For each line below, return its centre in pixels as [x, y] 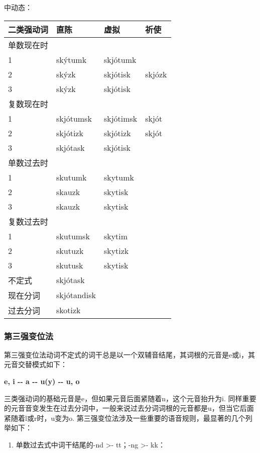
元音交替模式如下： [36, 364]
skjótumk [120, 59]
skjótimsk [120, 118]
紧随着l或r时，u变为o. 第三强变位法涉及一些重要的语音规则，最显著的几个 [125, 418]
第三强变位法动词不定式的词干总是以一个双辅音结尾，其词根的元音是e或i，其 [130, 354]
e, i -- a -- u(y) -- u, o [42, 381]
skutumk [72, 177]
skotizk [69, 310]
